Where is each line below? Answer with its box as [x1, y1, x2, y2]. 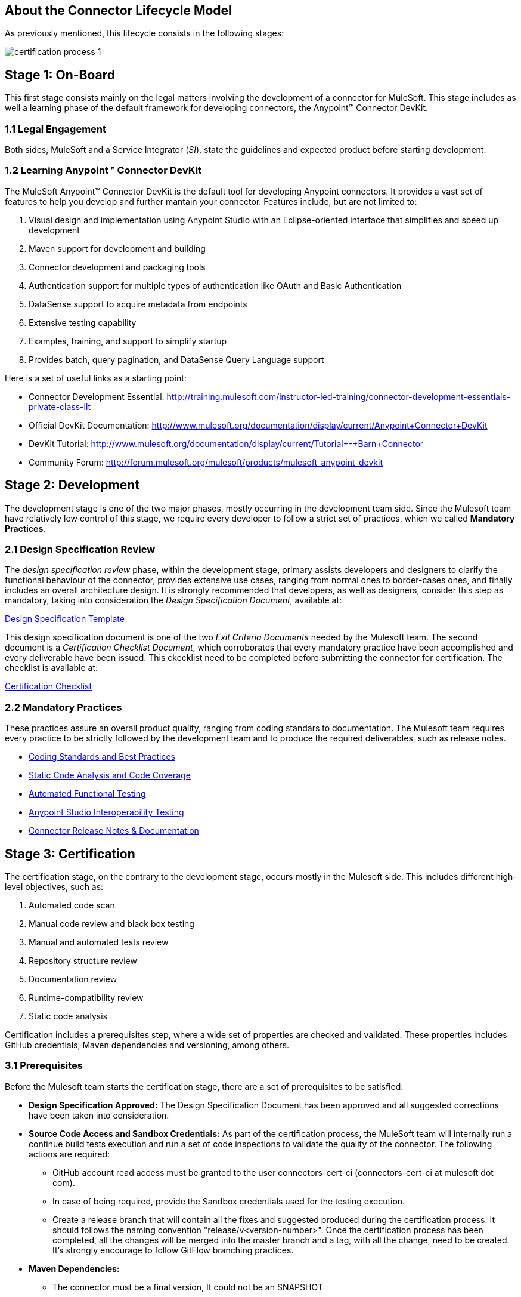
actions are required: [29, 1148, 110, 1159]
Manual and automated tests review [29, 936, 169, 947]
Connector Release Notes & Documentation [29, 825, 199, 836]
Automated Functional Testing [29, 788, 146, 799]
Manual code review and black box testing [29, 918, 194, 929]
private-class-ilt [29, 401, 91, 412]
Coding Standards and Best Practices [29, 751, 175, 762]
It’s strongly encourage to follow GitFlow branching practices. [52, 1244, 294, 1255]
